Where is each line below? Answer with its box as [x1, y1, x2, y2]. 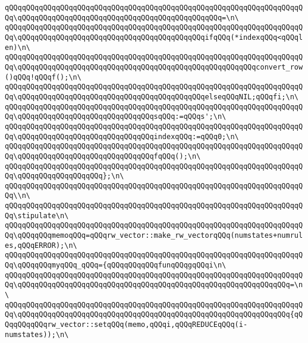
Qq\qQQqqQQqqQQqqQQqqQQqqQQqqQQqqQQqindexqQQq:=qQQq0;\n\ [5, 132, 239, 141]
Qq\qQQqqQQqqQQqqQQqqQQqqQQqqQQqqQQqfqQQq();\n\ [5, 152, 201, 161]
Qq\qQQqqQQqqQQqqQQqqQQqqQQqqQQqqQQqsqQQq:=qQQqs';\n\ [5, 112, 227, 121]
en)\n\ [5, 43, 30, 52]
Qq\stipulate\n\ [5, 211, 69, 220]
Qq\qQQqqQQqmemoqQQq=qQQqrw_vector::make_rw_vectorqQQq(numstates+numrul [5, 231, 303, 240]
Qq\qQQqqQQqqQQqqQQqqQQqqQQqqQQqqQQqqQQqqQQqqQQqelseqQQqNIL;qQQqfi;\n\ [5, 92, 298, 101]
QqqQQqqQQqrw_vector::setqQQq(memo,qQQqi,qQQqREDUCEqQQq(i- [5, 320, 248, 329]
